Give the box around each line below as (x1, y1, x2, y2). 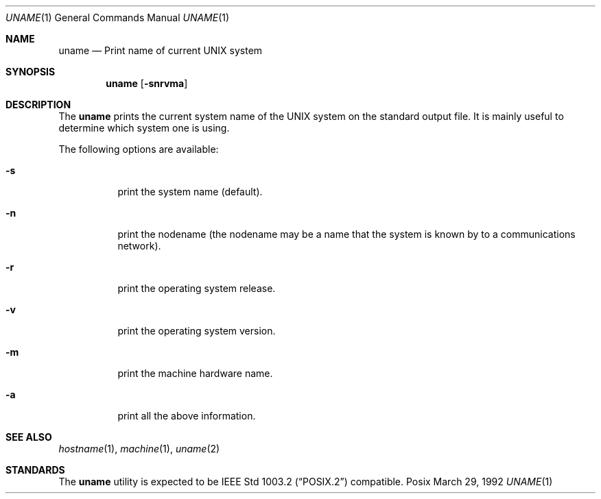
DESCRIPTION (5, 99, 71, 110)
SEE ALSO (5, 431, 52, 443)
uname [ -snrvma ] (106, 77, 188, 89)
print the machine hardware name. (117, 367, 273, 379)
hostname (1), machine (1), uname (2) (58, 443, 220, 454)
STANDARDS (5, 464, 65, 476)
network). (117, 240, 161, 252)
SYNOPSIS (5, 66, 56, 77)
